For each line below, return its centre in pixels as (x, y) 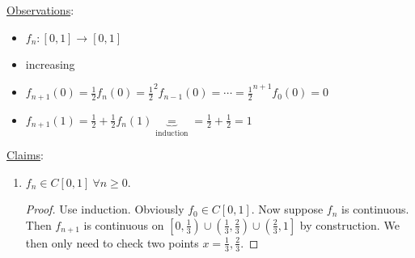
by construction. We (349, 224)
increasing (50, 63)
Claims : (25, 155)
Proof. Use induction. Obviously (105, 209)
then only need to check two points (112, 242)
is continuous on (124, 224)
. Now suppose (287, 209)
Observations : (40, 10)
